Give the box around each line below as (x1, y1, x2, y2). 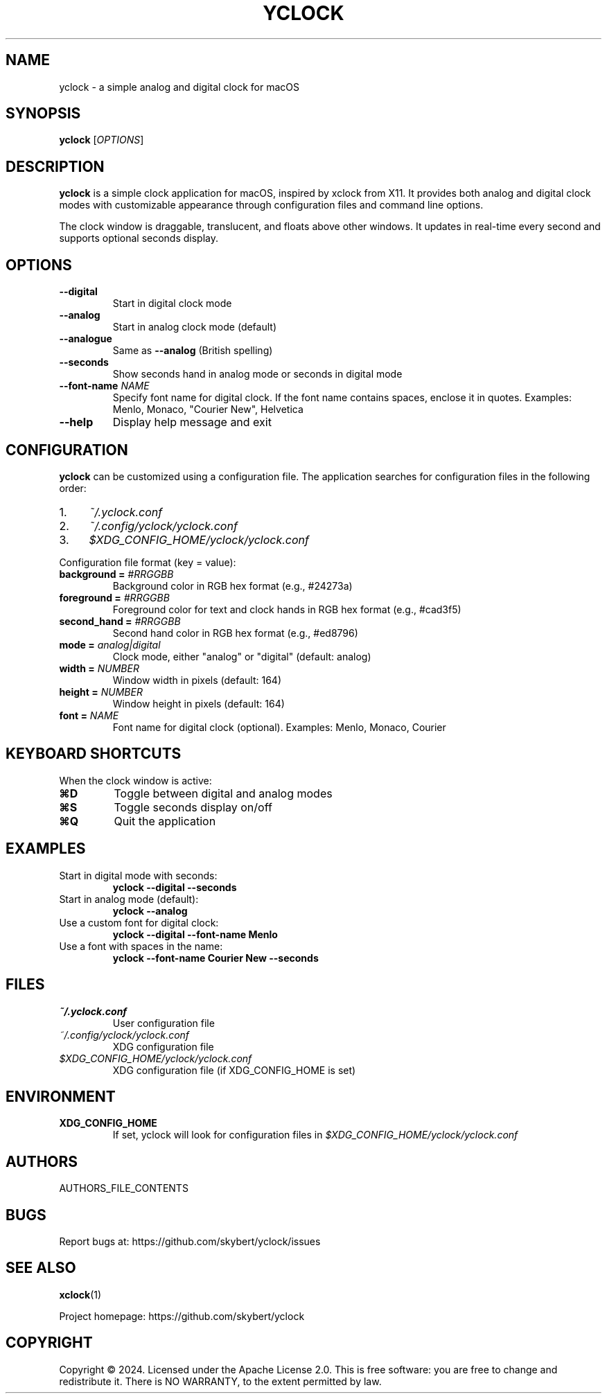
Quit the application (114, 813, 216, 828)
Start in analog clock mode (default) (112, 321, 276, 333)
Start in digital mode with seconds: (59, 869, 218, 881)
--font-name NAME (59, 380, 150, 392)
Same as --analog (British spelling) (112, 344, 273, 357)
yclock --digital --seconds (112, 881, 237, 893)
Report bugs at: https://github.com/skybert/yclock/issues (59, 1235, 321, 1248)
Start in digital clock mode (112, 297, 232, 310)
